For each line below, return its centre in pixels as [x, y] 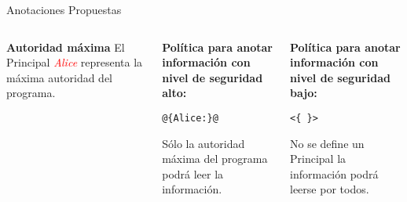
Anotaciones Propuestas [64, 9]
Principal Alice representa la [75, 62]
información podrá [334, 173]
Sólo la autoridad [203, 143]
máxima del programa [215, 159]
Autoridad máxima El [66, 47]
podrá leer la [193, 173]
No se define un [327, 143]
